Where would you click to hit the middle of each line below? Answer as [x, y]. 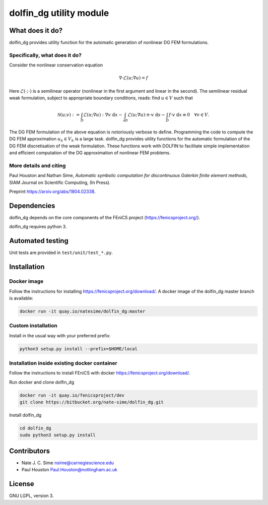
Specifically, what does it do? [45, 55]
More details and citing [37, 166]
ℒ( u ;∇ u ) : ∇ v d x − [103, 115]
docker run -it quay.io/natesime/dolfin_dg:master [83, 311]
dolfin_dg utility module [59, 13]
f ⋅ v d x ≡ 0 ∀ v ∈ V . [189, 115]
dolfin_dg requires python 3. [38, 227]
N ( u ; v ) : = [68, 115]
